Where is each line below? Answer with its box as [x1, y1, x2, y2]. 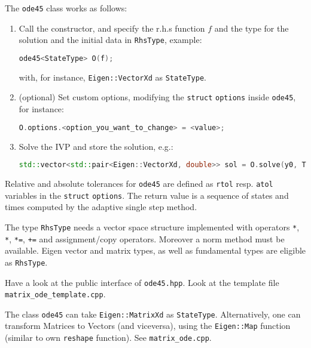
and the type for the [214, 21, 289, 34]
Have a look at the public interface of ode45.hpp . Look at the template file [5, 276, 279, 288]
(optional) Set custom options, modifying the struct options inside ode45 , [19, 91, 296, 103]
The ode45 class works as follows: [5, 2, 127, 14]
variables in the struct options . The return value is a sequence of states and [5, 189, 289, 201]
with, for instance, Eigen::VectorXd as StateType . [19, 70, 207, 83]
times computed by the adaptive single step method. [5, 201, 197, 213]
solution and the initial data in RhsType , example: [19, 33, 202, 46]
